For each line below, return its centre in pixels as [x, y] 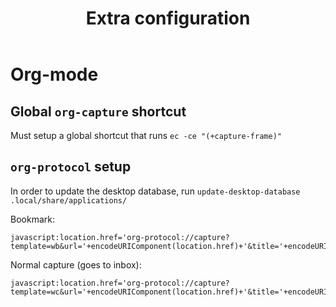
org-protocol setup [71, 167]
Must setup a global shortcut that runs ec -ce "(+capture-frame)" [146, 135]
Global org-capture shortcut [98, 111]
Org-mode [54, 74]
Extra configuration [168, 18]
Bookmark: [32, 219]
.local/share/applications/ [69, 200]
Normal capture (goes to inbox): [76, 264]
